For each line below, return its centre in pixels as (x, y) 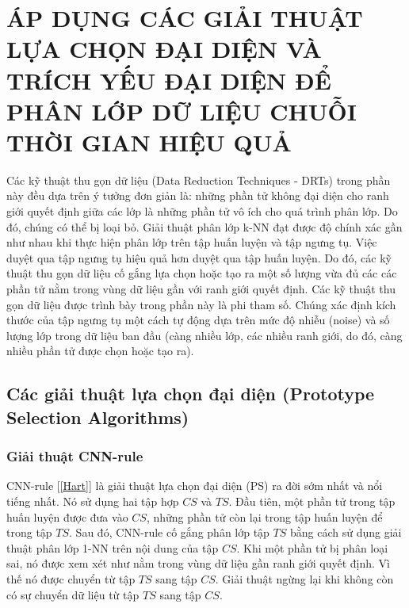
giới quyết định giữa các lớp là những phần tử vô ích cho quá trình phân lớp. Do (202, 211)
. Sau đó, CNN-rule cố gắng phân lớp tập (169, 532)
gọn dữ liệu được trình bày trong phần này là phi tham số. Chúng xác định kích (201, 304)
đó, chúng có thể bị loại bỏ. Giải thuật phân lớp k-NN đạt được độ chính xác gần (204, 226)
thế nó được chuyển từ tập (71, 578)
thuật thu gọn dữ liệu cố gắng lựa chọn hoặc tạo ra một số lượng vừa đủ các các (202, 273)
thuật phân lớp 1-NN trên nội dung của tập (113, 547)
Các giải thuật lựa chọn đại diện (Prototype (191, 394)
